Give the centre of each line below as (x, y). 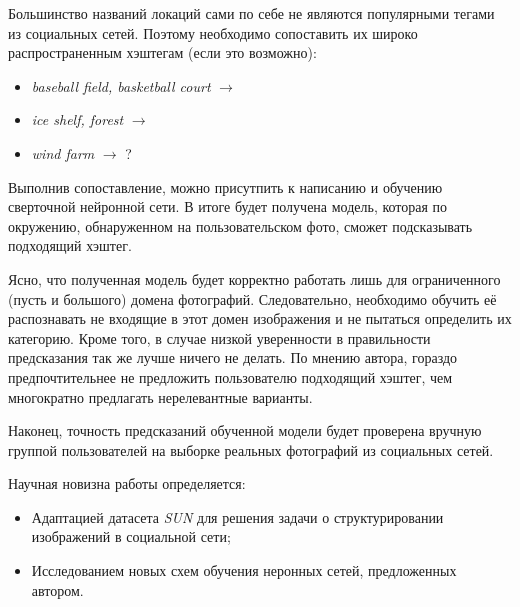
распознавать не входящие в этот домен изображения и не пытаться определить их (260, 318)
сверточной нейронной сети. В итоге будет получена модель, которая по (228, 206)
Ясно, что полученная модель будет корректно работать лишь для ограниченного (254, 278)
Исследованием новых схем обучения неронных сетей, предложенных (244, 570)
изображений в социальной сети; (131, 536)
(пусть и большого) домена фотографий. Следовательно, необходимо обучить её (252, 298)
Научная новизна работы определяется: (127, 483)
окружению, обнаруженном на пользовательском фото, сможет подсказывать (240, 225)
